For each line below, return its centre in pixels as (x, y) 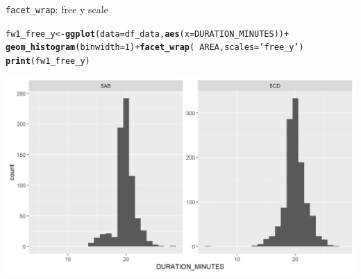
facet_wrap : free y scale (57, 9)
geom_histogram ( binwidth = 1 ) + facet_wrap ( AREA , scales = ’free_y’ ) (155, 48)
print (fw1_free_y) (48, 61)
